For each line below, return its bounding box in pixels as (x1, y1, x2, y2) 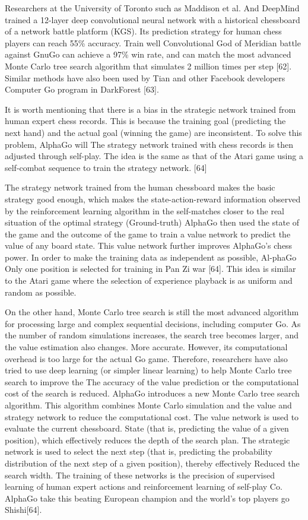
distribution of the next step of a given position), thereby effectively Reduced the (5, 456, 300, 469)
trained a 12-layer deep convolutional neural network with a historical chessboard (5, 13, 300, 26)
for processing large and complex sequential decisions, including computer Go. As (5, 317, 301, 329)
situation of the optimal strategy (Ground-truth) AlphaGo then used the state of (5, 216, 300, 229)
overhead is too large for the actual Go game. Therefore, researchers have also (5, 352, 288, 364)
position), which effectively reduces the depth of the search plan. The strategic (5, 433, 290, 446)
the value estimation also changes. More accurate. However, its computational (5, 341, 288, 353)
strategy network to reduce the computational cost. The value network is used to (5, 410, 299, 423)
